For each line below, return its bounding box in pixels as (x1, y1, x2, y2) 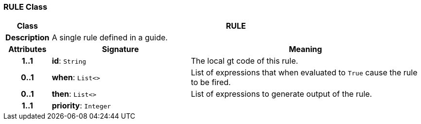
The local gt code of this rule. (191, 56, 298, 66)
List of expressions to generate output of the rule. (191, 89, 372, 99)
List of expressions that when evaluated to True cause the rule (191, 68, 418, 78)
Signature (102, 44, 139, 54)
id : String (52, 56, 87, 66)
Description (5, 33, 50, 43)
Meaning (289, 44, 322, 54)
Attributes (8, 44, 47, 54)
